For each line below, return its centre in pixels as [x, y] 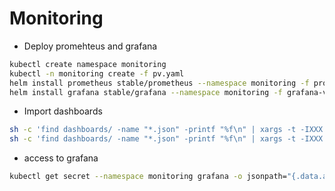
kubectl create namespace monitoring [88, 64]
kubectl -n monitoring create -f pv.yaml [97, 73]
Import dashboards [63, 111]
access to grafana [61, 158]
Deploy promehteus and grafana [90, 46]
